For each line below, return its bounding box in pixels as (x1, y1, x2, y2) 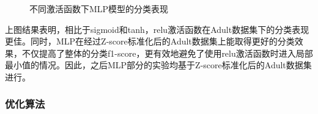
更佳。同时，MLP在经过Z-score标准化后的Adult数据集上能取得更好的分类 (5, 35, 295, 48)
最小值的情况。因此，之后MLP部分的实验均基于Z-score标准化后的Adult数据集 (5, 59, 312, 71)
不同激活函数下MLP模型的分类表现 (29, 2, 169, 15)
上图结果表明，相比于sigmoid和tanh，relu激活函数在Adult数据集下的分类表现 (5, 23, 309, 35)
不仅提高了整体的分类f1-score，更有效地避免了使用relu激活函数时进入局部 (21, 46, 313, 59)
